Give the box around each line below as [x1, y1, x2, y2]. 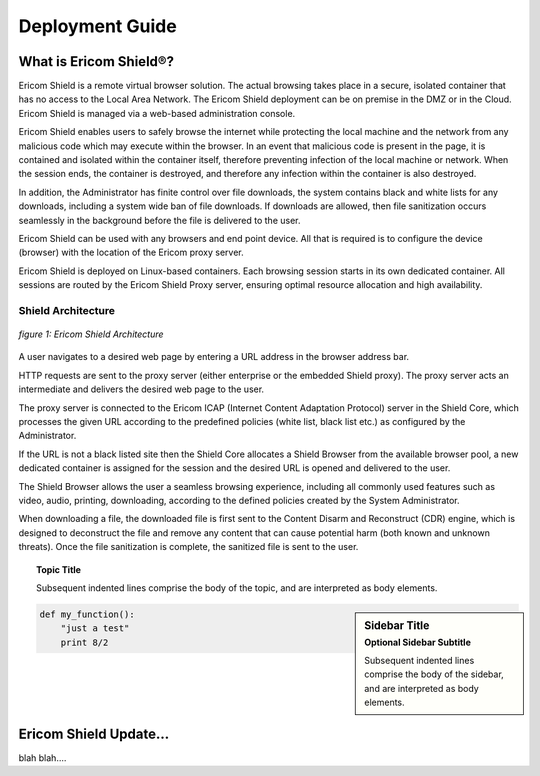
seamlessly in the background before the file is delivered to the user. [18, 214, 301, 226]
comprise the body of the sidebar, [364, 668, 504, 680]
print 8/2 [60, 636, 109, 648]
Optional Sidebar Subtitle [364, 636, 472, 648]
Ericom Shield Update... [18, 725, 170, 742]
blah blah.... [18, 751, 67, 764]
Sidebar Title [364, 619, 430, 633]
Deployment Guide [18, 15, 177, 37]
